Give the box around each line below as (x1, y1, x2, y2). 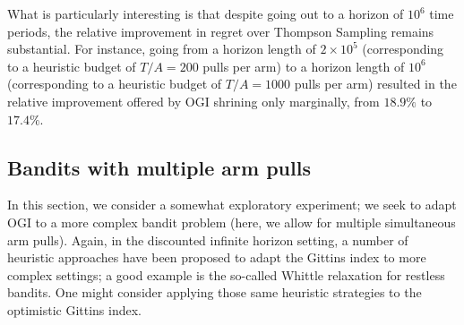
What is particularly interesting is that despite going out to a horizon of (7, 4, 404, 22)
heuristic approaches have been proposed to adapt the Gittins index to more (7, 248, 426, 267)
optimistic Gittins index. (7, 300, 142, 319)
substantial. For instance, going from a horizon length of (7, 39, 316, 58)
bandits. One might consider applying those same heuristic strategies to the (7, 283, 422, 302)
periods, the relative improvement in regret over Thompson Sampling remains (7, 21, 434, 40)
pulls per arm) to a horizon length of (202, 56, 405, 75)
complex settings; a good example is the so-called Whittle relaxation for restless (7, 265, 445, 284)
